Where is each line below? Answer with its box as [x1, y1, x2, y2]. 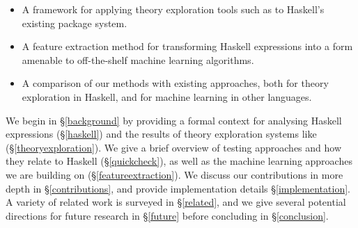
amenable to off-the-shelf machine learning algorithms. [22, 52, 254, 67]
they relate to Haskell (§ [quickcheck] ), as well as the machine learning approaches [6, 154, 352, 168]
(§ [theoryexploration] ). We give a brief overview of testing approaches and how [6, 140, 342, 154]
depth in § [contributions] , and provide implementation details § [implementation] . [6, 181, 350, 195]
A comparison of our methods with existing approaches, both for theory [22, 76, 329, 90]
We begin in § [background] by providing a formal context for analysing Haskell [6, 113, 342, 127]
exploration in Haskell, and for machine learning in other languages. [22, 89, 312, 104]
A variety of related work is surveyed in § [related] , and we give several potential [6, 195, 346, 209]
